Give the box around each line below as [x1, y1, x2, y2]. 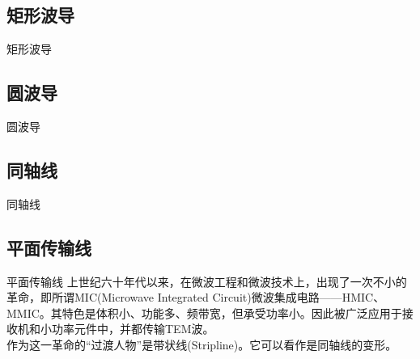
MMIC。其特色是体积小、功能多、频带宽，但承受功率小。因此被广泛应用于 [6, 304, 402, 321]
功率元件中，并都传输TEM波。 [51, 320, 214, 337]
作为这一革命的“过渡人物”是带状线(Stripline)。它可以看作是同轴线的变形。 [6, 336, 397, 353]
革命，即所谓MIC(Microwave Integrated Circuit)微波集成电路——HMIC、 [6, 289, 385, 306]
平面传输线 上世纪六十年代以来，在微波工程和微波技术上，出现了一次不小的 [6, 272, 407, 289]
